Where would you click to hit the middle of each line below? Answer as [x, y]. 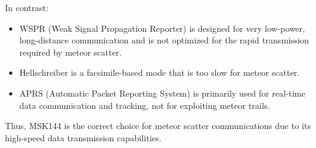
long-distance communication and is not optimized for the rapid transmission [164, 40]
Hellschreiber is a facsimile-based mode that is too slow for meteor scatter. [160, 72]
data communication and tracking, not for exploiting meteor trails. [145, 105]
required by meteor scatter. [71, 52]
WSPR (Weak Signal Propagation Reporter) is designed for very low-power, [162, 28]
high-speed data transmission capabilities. [83, 137]
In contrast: [27, 7]
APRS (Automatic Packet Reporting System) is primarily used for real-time [162, 93]
